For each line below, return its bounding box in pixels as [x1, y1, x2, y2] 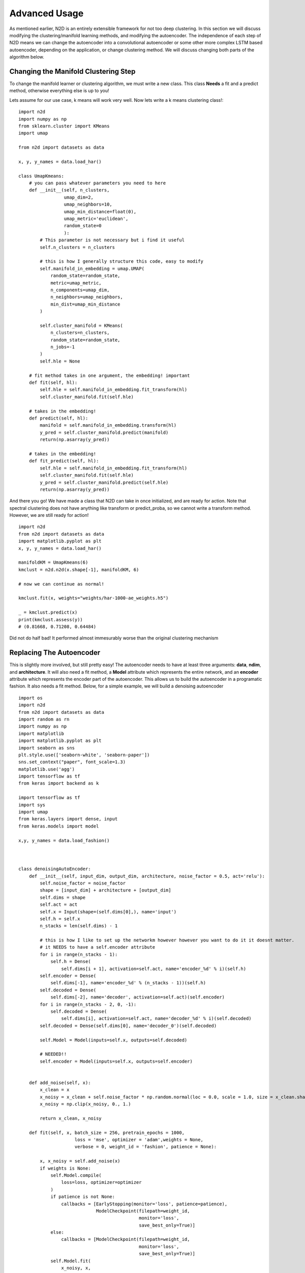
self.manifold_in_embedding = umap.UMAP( [40, 265, 145, 271]
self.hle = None [40, 358, 80, 364]
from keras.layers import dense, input [18, 816, 118, 822]
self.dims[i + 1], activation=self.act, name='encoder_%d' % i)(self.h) [61, 965, 247, 972]
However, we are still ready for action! [9, 512, 89, 518]
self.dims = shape [40, 894, 86, 900]
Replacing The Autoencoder [9, 648, 101, 657]
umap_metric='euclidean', [64, 216, 129, 222]
